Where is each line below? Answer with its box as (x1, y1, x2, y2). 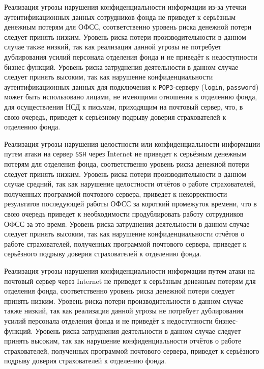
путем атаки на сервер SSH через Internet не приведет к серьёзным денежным (4, 148, 246, 159)
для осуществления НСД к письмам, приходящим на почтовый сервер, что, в (4, 101, 243, 112)
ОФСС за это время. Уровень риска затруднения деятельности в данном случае (4, 218, 250, 229)
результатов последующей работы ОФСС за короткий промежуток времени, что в (4, 198, 257, 209)
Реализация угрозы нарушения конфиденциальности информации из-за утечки (4, 2, 246, 12)
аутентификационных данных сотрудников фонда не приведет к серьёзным (4, 11, 236, 22)
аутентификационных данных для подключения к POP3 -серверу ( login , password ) (4, 81, 259, 92)
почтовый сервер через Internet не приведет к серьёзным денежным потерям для (4, 275, 256, 286)
